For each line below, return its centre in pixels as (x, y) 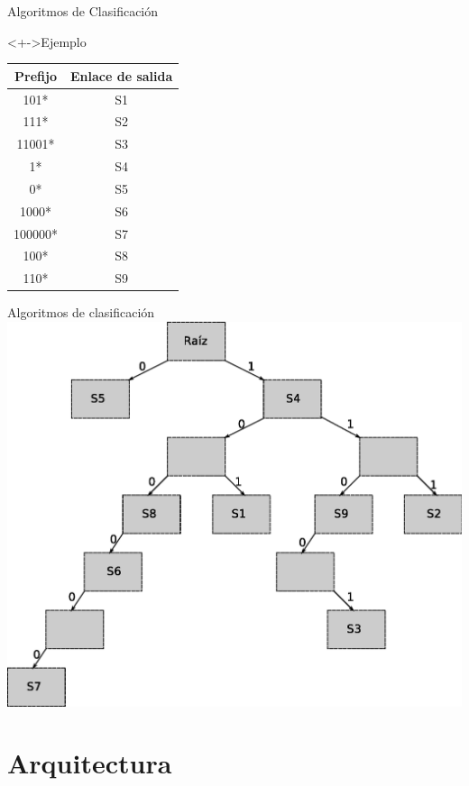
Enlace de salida (122, 75)
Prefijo (36, 75)
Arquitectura (90, 763)
